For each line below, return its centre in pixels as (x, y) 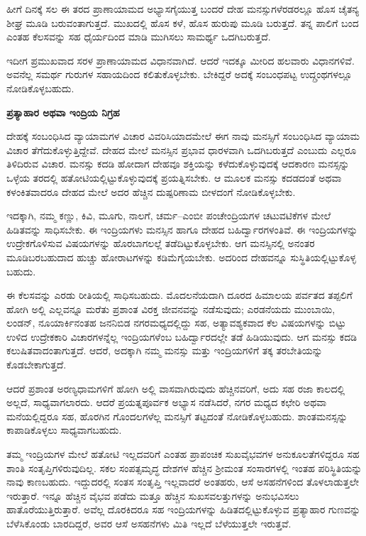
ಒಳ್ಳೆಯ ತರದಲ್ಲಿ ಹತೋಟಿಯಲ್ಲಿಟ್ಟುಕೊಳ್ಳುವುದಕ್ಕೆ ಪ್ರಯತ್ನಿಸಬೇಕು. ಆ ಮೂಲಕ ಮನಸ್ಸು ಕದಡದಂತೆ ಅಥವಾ (174, 177)
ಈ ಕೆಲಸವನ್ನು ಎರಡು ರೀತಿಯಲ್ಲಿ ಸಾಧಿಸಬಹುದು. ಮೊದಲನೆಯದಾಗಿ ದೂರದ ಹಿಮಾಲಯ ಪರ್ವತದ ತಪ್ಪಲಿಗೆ (179, 295)
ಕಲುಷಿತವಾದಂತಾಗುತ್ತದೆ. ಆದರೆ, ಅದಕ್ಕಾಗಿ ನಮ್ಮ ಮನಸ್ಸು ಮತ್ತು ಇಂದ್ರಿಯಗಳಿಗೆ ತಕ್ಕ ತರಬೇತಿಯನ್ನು (165, 350)
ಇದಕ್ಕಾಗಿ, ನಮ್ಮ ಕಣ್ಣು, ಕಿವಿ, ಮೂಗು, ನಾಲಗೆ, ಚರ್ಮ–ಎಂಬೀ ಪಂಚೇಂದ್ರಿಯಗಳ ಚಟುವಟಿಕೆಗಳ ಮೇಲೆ (169, 215)
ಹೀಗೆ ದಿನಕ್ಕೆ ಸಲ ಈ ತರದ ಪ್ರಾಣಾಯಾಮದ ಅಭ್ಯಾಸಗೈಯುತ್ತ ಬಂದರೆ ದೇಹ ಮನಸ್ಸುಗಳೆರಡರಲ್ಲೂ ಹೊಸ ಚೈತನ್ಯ (183, 9)
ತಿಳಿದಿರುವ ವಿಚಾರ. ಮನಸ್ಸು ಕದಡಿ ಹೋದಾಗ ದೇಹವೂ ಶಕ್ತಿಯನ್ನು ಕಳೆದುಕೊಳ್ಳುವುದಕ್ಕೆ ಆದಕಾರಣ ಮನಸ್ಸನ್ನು (178, 164)
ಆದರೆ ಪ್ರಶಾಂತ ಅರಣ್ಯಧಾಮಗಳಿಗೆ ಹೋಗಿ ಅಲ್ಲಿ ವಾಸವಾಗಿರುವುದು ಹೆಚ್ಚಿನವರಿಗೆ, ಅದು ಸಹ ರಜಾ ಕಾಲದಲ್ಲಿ (176, 388)
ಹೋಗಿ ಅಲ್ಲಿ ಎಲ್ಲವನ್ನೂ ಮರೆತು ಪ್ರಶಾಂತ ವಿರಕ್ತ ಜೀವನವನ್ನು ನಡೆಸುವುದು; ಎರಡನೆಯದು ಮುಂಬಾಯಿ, (171, 308)
